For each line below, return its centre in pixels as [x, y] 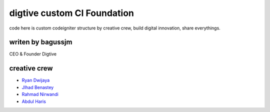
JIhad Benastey [38, 87]
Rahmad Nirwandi [40, 94]
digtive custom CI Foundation [72, 13]
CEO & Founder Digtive [33, 54]
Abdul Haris [34, 101]
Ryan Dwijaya [36, 80]
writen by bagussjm [41, 42]
